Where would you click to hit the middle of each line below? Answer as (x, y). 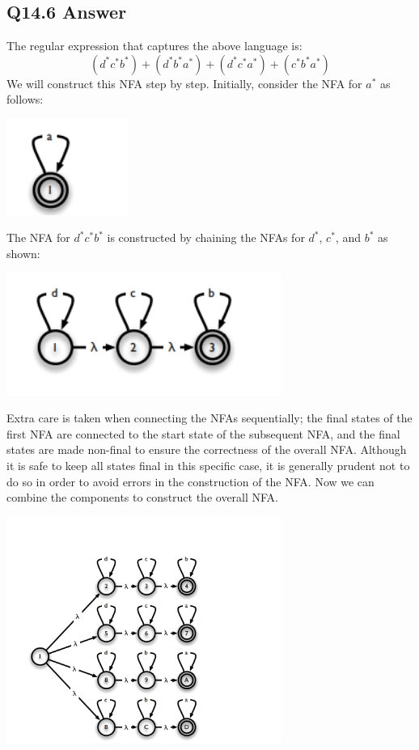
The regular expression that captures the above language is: (154, 46)
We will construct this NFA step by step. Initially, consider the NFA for (184, 83)
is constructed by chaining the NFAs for (206, 237)
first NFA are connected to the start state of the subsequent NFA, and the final (203, 433)
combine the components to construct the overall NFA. (143, 497)
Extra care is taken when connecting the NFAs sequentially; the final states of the (209, 418)
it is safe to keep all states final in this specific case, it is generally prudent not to (208, 466)
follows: (25, 99)
